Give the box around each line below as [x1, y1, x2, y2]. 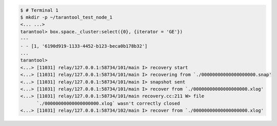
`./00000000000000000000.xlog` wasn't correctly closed [36, 100, 180, 106]
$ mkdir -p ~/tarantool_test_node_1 [20, 14, 113, 20]
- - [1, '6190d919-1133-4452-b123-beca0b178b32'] [20, 43, 148, 49]
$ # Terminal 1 [20, 7, 58, 13]
